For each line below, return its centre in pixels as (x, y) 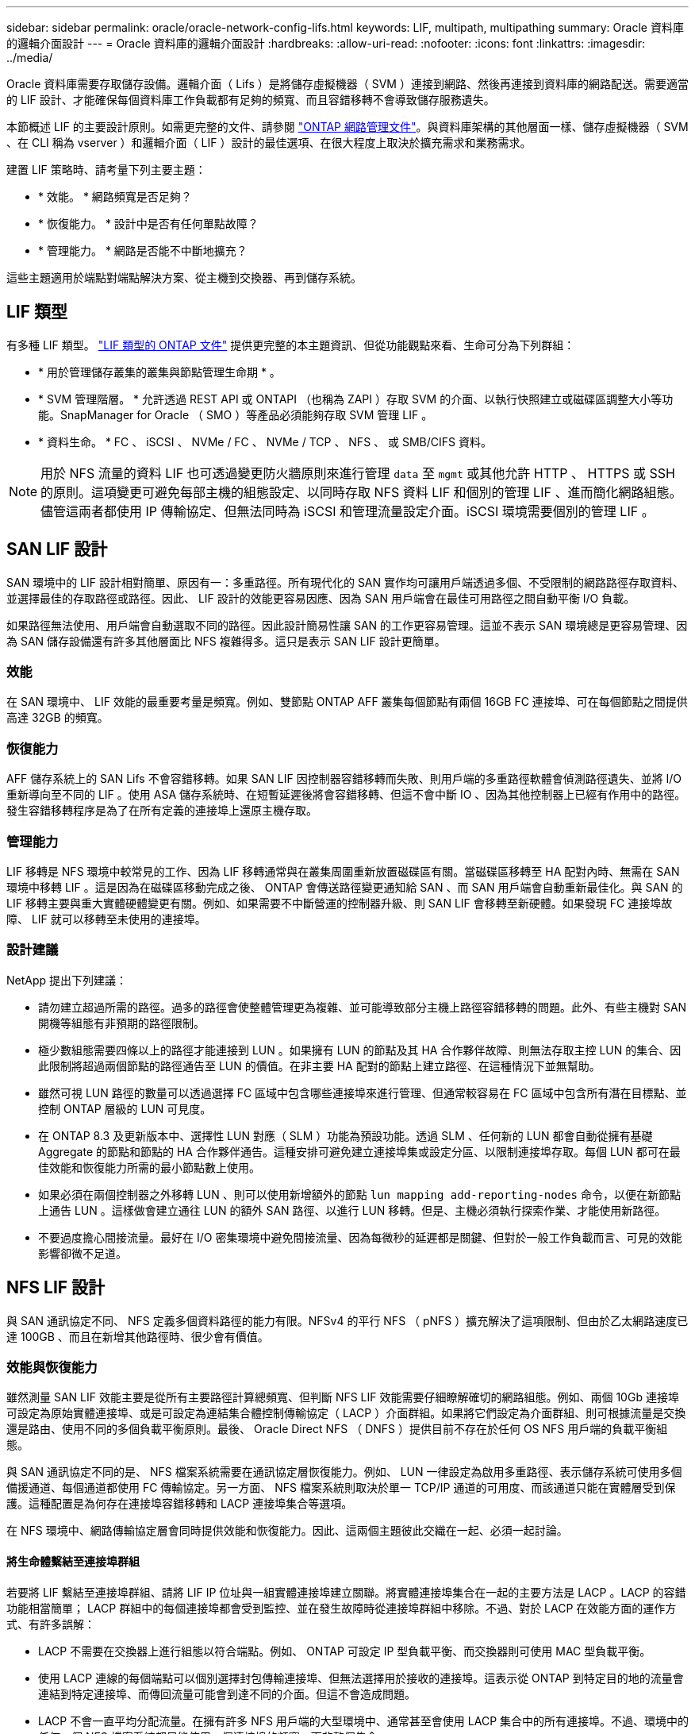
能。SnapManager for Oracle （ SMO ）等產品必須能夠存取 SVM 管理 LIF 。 (236, 414)
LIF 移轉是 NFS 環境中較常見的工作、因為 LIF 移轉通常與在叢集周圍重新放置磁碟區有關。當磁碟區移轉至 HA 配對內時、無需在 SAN (343, 871)
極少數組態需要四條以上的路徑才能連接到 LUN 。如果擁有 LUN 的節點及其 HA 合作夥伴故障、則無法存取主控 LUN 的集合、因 (360, 1050)
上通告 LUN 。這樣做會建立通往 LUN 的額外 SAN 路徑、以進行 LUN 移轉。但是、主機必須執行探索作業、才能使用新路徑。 (352, 1210)
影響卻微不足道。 (83, 1253)
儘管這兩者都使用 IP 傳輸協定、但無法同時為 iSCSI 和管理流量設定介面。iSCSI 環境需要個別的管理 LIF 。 (347, 511)
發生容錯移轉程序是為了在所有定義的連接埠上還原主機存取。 (162, 811)
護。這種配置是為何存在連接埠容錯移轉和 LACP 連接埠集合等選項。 (180, 1504)
